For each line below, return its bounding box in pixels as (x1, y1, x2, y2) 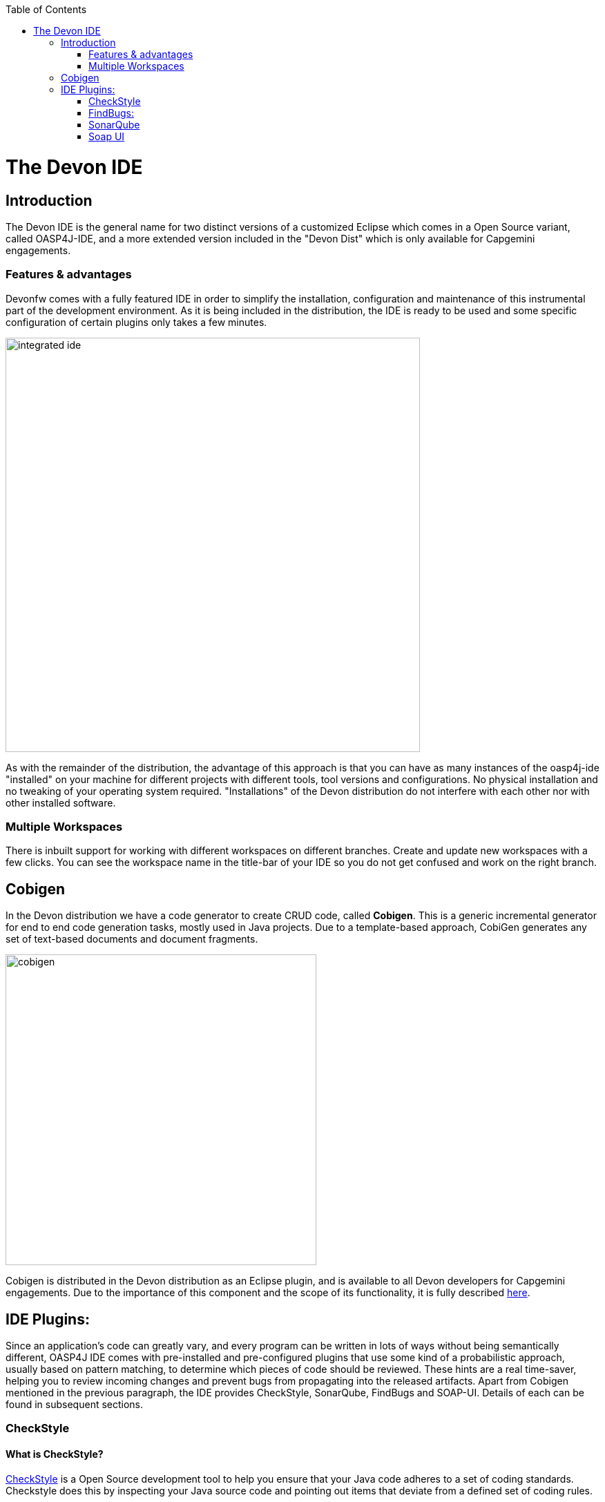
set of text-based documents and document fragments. (6, 933, 258, 945)
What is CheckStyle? (6, 1448, 104, 1461)
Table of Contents (6, 3, 87, 15)
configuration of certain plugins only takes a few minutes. (6, 316, 267, 328)
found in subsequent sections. (6, 1398, 144, 1411)
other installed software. (6, 796, 116, 809)
